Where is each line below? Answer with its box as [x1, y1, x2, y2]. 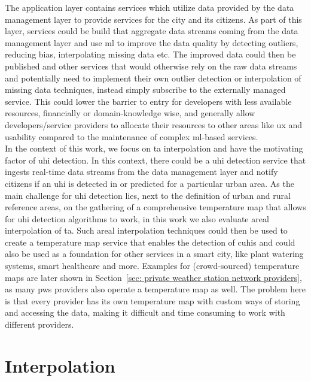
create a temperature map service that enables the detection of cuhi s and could [5, 235, 295, 248]
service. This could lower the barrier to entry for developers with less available [5, 95, 292, 107]
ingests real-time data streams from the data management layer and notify [5, 165, 278, 178]
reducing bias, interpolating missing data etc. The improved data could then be [5, 48, 296, 61]
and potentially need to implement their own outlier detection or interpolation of [5, 71, 301, 84]
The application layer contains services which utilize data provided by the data [5, 1, 294, 13]
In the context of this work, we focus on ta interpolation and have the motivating [5, 142, 303, 155]
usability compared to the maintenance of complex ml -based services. [5, 130, 258, 143]
